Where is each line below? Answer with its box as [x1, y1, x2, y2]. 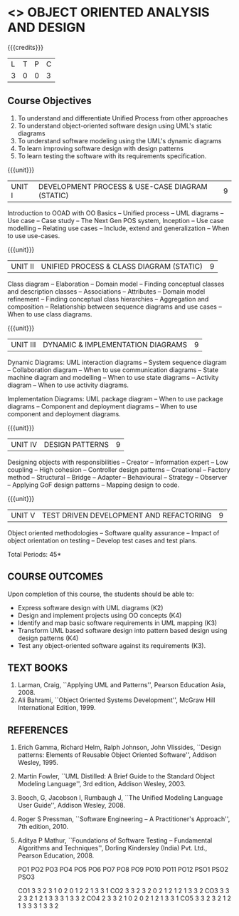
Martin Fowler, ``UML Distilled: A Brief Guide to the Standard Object [17, 772, 216, 781]
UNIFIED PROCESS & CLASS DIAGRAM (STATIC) [41, 261, 203, 271]
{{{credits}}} [7, 43, 44, 51]
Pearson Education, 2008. [17, 851, 95, 860]
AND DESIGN [7, 19, 85, 36]
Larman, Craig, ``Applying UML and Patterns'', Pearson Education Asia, [17, 681, 226, 689]
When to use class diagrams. [7, 309, 92, 318]
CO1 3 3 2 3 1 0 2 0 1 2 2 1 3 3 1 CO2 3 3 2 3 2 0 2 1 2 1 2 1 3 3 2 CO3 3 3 [17, 887, 230, 895]
